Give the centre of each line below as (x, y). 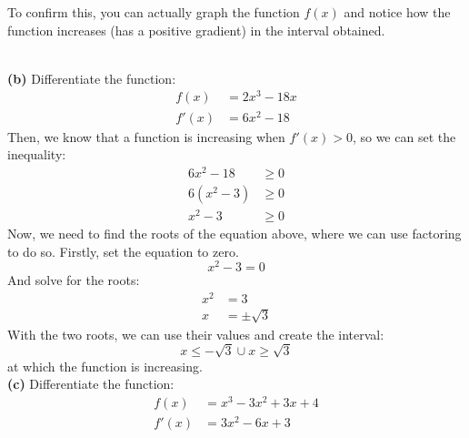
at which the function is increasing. (105, 366)
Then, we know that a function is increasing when (146, 136)
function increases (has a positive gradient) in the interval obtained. (196, 30)
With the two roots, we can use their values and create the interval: (196, 334)
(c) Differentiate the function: (91, 384)
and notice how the (397, 12)
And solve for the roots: (74, 280)
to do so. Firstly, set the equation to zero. (123, 251)
